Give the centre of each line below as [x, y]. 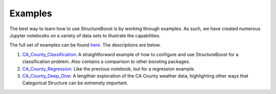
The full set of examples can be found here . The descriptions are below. [85, 45]
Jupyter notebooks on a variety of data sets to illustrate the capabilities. [85, 35]
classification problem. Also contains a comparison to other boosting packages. [106, 62]
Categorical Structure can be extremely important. [75, 83]
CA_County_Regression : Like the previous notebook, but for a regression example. [109, 68]
